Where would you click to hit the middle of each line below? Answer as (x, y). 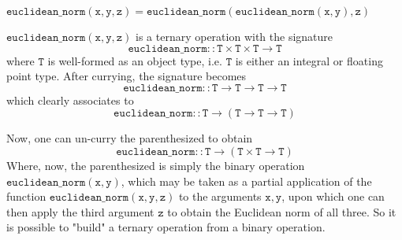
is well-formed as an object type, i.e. (135, 60)
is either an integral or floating (309, 60)
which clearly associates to (70, 100)
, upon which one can (333, 196)
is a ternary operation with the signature (234, 36)
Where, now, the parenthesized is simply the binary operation (156, 165)
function (26, 196)
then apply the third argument (80, 211)
